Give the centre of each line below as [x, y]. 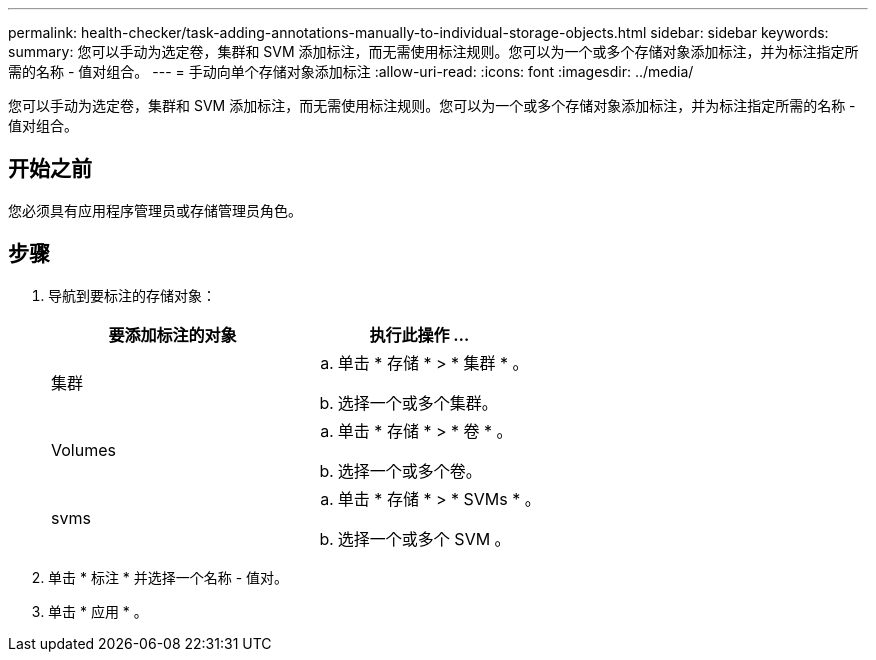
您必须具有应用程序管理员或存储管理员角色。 [155, 210]
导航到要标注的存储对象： [132, 295]
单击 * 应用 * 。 [98, 611]
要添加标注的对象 [172, 334]
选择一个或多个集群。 [417, 402]
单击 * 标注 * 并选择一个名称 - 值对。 [168, 577]
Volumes [83, 449]
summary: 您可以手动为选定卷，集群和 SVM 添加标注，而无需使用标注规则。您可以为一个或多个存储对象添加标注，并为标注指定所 [433, 51]
